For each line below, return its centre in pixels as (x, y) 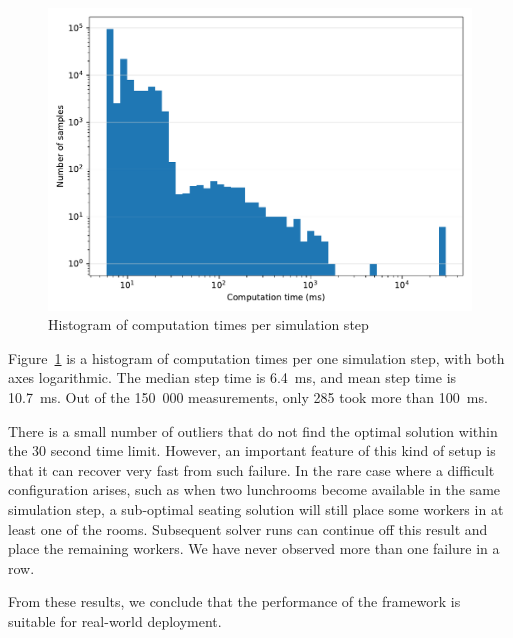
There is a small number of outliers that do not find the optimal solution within (253, 430)
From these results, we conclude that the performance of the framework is (234, 601)
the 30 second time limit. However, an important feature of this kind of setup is (252, 450)
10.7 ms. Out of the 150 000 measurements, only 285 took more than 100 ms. (248, 397)
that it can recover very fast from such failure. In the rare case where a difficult (251, 469)
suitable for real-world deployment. (115, 620)
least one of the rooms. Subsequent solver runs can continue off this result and (248, 528)
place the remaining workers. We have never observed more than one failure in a (254, 548)
